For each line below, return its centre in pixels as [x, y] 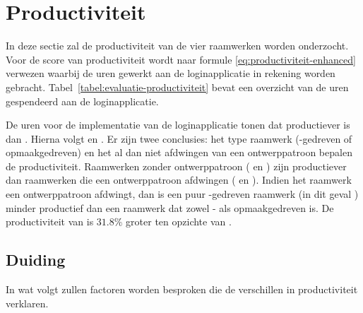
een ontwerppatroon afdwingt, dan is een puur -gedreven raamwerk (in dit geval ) [182, 194]
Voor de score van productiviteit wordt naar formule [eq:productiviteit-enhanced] [181, 59]
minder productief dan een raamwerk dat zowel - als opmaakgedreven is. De [170, 207]
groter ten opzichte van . [179, 222]
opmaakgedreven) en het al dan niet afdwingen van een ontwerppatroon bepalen [179, 152]
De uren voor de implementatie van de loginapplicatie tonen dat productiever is [178, 125]
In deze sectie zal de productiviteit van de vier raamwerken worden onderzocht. [177, 46]
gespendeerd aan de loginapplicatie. [82, 101]
